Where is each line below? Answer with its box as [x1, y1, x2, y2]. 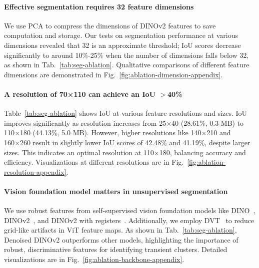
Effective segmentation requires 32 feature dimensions [4, 1, 194, 11]
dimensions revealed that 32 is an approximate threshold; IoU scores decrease [4, 39, 241, 50]
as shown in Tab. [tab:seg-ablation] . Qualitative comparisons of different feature [4, 59, 249, 70]
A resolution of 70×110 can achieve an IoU [4, 88, 155, 99]
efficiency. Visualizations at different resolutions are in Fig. [4, 157, 184, 167]
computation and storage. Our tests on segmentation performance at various [4, 30, 238, 40]
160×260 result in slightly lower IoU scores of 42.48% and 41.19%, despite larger [4, 137, 250, 147]
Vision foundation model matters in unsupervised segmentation [4, 186, 228, 196]
